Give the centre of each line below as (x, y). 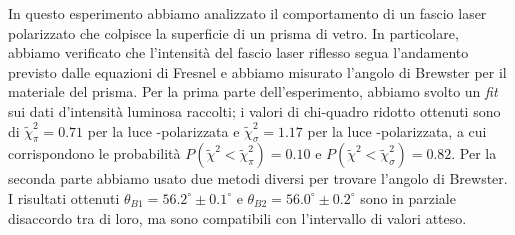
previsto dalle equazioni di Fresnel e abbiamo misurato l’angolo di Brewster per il (257, 71)
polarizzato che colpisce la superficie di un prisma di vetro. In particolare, (233, 32)
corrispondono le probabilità (94, 153)
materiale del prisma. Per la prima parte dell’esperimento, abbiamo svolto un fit (253, 91)
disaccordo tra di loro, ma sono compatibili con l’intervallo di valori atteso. (237, 217)
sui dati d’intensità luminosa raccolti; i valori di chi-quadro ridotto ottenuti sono (254, 110)
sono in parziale (408, 197)
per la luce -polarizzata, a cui (397, 130)
